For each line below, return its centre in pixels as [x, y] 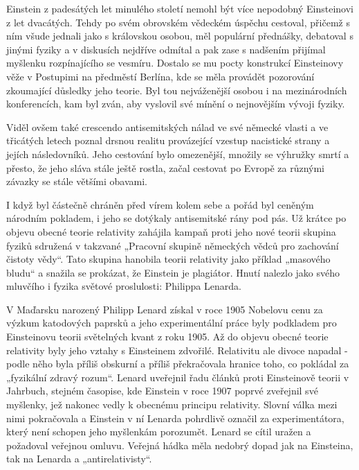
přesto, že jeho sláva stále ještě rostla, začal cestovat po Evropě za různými [166, 167]
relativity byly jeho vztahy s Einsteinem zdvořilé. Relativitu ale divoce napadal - [177, 350]
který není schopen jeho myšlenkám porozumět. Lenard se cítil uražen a [159, 432]
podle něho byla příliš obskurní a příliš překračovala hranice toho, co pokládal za [178, 364]
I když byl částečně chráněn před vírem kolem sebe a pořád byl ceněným [160, 204]
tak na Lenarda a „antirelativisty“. [79, 459]
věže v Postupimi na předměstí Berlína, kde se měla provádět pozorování [160, 76]
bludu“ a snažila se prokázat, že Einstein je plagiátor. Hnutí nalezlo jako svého [173, 272]
